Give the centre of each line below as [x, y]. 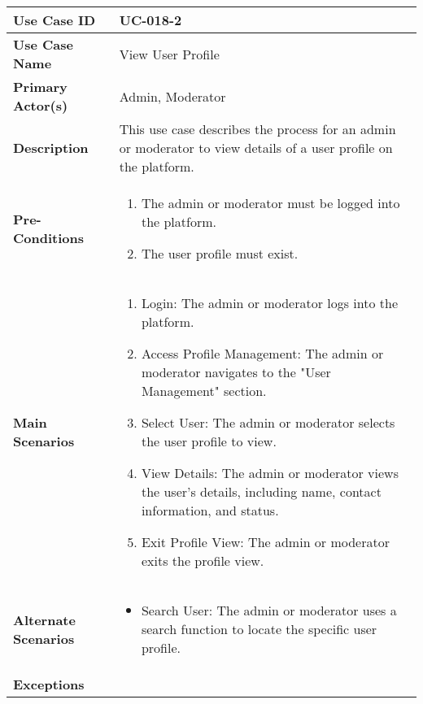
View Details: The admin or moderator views [270, 473]
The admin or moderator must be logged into [270, 203]
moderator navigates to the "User [236, 372]
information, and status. [210, 510]
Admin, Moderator [172, 96]
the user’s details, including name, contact [261, 491]
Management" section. [204, 391]
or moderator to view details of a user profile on [256, 148]
